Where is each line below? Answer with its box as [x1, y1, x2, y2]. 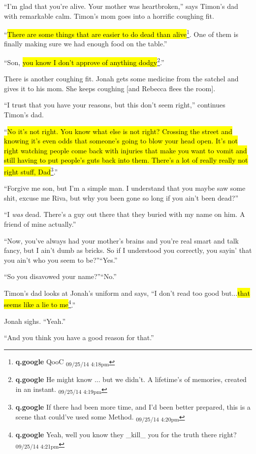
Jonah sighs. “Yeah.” [4, 315, 66, 326]
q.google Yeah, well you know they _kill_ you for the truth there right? [15, 429, 237, 439]
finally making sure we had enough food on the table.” [4, 38, 167, 49]
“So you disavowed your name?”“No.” [4, 271, 117, 281]
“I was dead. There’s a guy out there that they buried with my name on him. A [4, 209, 245, 219]
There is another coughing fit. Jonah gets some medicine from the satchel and [4, 73, 239, 84]
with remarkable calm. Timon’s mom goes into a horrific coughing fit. [4, 10, 214, 21]
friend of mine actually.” [4, 219, 76, 229]
